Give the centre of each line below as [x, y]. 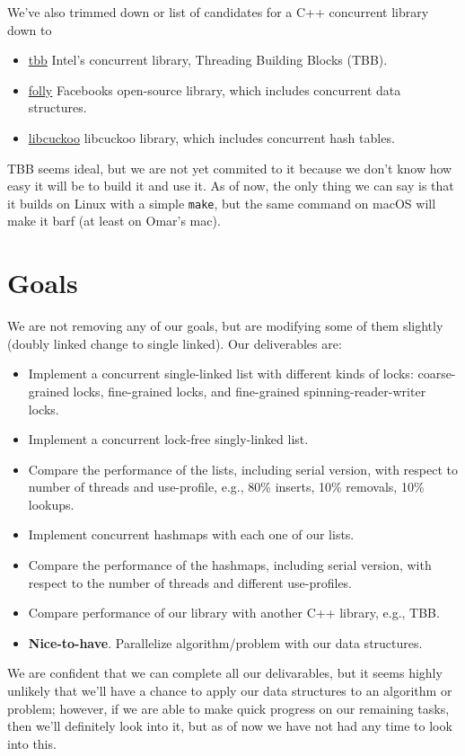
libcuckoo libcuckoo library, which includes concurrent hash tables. [211, 137]
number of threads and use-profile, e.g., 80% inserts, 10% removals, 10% [226, 487]
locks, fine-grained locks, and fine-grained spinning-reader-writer [250, 391]
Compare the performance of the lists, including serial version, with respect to [243, 469]
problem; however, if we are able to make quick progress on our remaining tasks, [228, 708]
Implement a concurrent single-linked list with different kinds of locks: [221, 374]
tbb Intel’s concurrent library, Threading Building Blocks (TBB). [208, 60]
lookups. [51, 504]
